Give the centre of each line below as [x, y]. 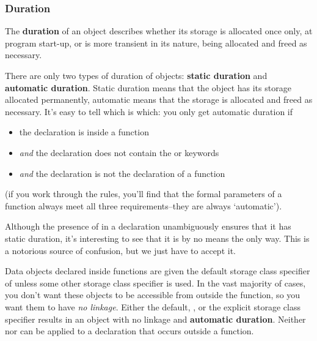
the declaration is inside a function [84, 132]
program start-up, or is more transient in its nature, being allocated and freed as [156, 43]
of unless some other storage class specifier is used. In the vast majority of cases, [155, 283]
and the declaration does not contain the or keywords [119, 152]
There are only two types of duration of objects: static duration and [136, 75]
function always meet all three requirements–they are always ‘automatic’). [144, 205]
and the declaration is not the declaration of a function [122, 173]
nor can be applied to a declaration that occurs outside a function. [129, 331]
